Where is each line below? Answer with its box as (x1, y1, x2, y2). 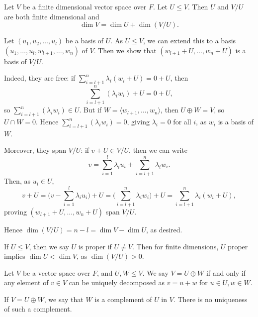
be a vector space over (22, 267, 90, 278)
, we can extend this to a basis (143, 35, 236, 46)
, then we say (29, 241, 69, 251)
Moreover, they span (4, 145, 66, 155)
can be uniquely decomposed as (69, 277, 165, 288)
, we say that (44, 294, 84, 304)
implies (4, 251, 25, 261)
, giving (127, 116, 150, 127)
